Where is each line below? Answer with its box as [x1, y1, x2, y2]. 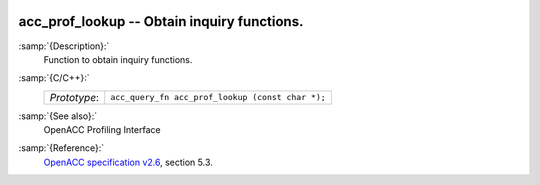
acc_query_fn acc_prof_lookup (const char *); [110, 92, 327, 103]
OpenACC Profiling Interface [43, 124, 161, 136]
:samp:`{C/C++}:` [18, 72, 90, 84]
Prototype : [49, 90, 100, 104]
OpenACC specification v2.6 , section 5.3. [43, 156, 214, 168]
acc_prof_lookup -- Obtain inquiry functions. [18, 13, 304, 30]
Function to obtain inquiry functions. [43, 53, 193, 65]
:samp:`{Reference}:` [18, 142, 105, 154]
